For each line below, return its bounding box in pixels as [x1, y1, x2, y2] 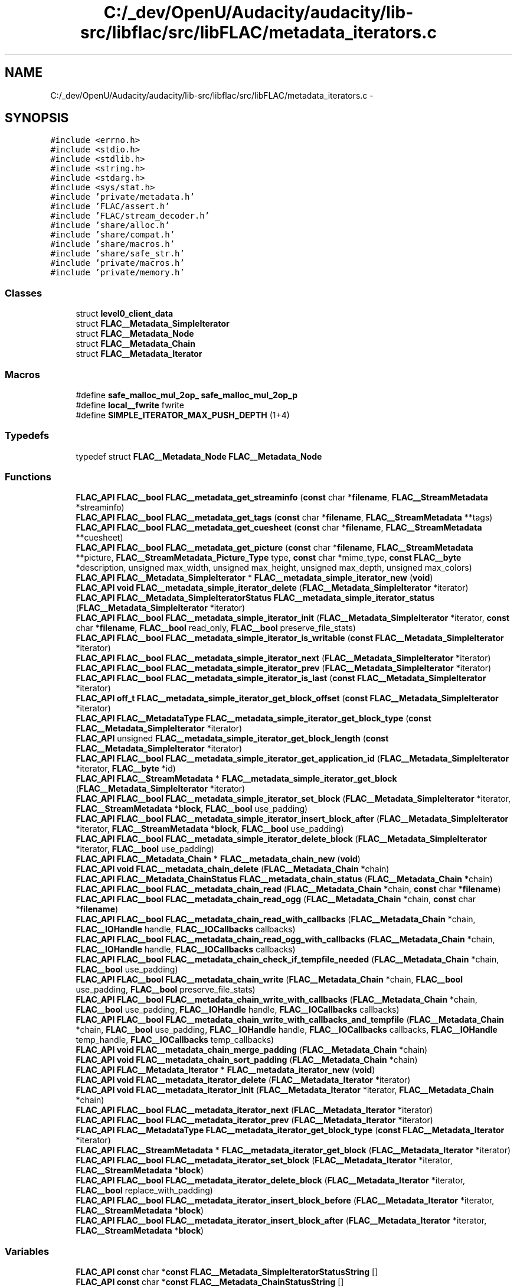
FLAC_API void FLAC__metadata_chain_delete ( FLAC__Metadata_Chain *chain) [76, 864, 390, 874]
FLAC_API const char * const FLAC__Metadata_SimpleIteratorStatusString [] [76, 1267, 378, 1277]
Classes [5, 287, 42, 299]
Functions [5, 471, 51, 483]
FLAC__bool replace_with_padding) [76, 1185, 213, 1196]
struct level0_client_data [76, 308, 174, 319]
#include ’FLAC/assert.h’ [50, 201, 170, 212]
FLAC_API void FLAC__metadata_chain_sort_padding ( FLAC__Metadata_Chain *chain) [76, 1055, 418, 1065]
